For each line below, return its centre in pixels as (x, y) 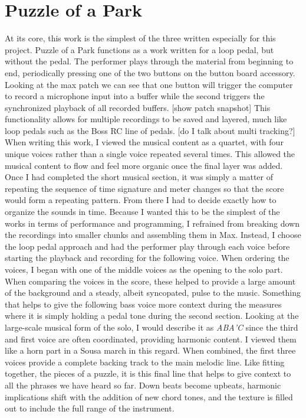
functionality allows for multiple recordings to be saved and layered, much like (146, 119)
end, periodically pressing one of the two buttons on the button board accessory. (150, 72)
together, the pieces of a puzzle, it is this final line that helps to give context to (148, 373)
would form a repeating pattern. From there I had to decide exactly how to (141, 200)
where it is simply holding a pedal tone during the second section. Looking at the (152, 316)
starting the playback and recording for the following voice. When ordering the (147, 258)
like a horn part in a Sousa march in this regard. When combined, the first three (150, 350)
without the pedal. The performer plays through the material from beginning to (149, 61)
